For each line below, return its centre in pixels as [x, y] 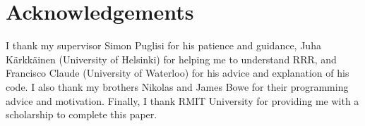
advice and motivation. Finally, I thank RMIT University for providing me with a [182, 100]
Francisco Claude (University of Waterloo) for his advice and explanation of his [178, 73]
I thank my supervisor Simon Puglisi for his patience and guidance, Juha [163, 45]
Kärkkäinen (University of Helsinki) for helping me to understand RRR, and [171, 59]
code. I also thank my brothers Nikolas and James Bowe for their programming [177, 86]
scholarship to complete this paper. [82, 114]
